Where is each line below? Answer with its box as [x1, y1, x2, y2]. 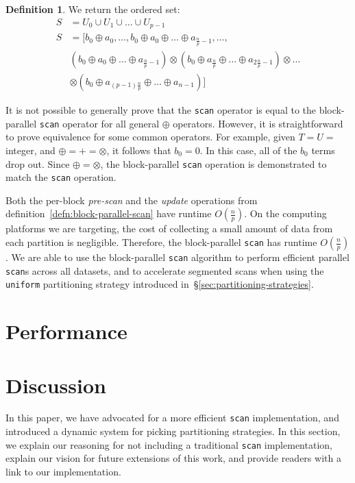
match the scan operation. [5, 170, 117, 184]
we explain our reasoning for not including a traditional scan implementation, [5, 437, 332, 451]
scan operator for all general [39, 116, 160, 130]
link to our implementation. [5, 464, 121, 478]
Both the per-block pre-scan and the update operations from [5, 193, 258, 207]
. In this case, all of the [199, 143, 297, 157]
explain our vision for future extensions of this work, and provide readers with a [5, 451, 341, 465]
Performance [5, 317, 127, 345]
